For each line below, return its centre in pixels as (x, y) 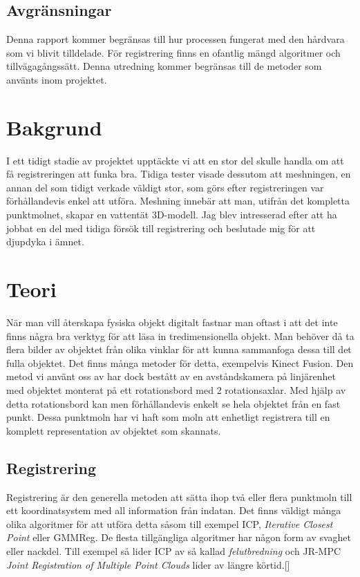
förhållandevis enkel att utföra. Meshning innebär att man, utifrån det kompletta (178, 201)
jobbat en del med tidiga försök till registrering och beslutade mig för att (161, 228)
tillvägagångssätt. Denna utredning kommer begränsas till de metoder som (164, 66)
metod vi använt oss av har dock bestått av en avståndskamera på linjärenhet (171, 376)
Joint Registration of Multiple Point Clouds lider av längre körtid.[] (148, 564)
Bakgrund (54, 127)
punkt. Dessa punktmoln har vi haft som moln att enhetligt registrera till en (168, 417)
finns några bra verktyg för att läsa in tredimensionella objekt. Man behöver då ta (180, 335)
